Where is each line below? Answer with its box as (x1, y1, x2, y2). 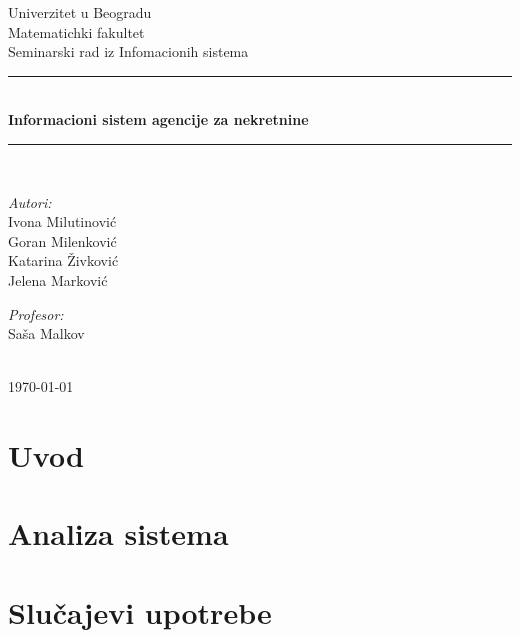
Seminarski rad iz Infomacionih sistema (8, 41, 249, 62)
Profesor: (8, 303, 64, 324)
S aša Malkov (8, 323, 85, 344)
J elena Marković (8, 269, 108, 290)
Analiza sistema (8, 513, 229, 554)
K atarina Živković (8, 250, 119, 271)
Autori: (8, 191, 52, 212)
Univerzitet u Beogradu (8, 2, 152, 22)
